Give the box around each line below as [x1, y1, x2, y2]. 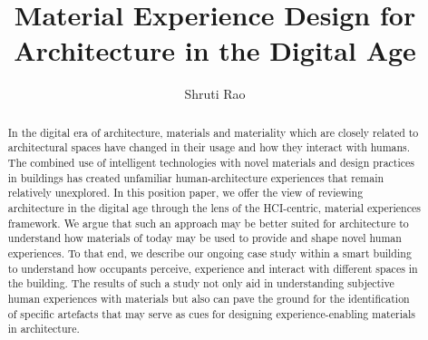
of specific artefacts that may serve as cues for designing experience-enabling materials [7, 306, 415, 321]
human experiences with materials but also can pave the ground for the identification [7, 290, 410, 306]
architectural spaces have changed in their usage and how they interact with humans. [7, 140, 411, 155]
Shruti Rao [184, 84, 246, 103]
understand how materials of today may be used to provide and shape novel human [7, 230, 402, 246]
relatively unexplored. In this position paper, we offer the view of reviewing [7, 185, 364, 200]
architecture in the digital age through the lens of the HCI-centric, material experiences [7, 199, 421, 215]
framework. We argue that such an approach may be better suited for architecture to [7, 215, 409, 230]
